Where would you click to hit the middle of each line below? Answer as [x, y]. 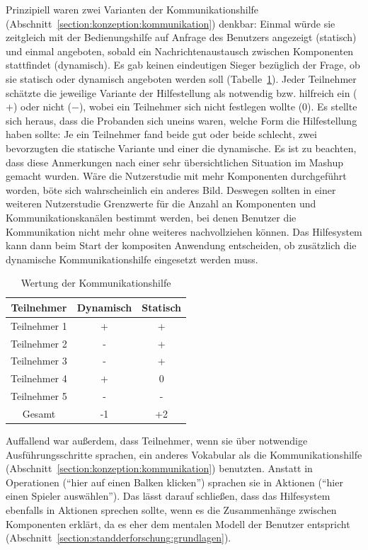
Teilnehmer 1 [39, 325]
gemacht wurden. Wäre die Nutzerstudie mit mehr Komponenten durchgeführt [176, 176]
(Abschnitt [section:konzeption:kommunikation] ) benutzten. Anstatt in [159, 468]
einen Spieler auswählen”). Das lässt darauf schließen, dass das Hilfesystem [168, 496]
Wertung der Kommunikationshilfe [96, 283]
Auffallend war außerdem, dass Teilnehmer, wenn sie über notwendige [157, 441]
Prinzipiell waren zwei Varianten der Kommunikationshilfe [132, 9]
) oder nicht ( [42, 107]
